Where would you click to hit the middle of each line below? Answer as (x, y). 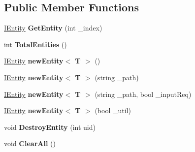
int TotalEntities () (35, 44)
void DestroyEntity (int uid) (50, 127)
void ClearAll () (30, 143)
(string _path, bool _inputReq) (143, 94)
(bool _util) (113, 110)
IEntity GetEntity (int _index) (53, 28)
